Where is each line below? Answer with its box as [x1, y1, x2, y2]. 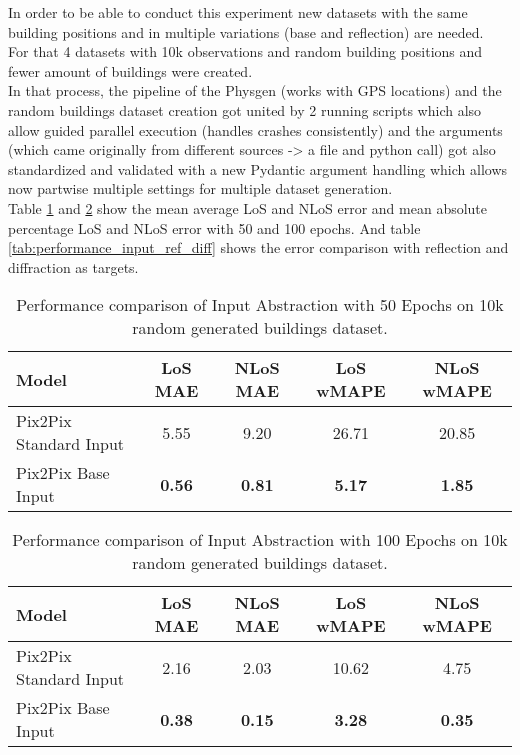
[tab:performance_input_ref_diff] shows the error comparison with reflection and [8, 237, 509, 258]
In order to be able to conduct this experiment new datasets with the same [8, 2, 468, 22]
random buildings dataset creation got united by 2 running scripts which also [8, 99, 482, 120]
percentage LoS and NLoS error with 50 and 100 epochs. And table [8, 217, 421, 238]
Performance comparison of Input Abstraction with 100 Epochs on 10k [12, 528, 508, 552]
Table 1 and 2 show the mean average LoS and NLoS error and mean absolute [8, 197, 488, 218]
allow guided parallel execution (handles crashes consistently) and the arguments [8, 119, 503, 140]
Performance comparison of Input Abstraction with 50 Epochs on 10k [16, 293, 504, 317]
